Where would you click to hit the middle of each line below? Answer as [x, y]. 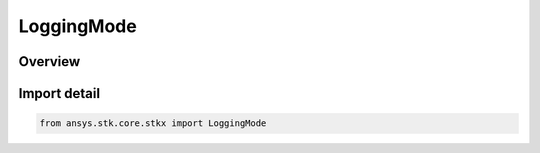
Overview [49, 61]
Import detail [59, 93]
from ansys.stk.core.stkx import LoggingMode [153, 123]
